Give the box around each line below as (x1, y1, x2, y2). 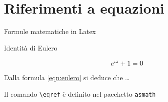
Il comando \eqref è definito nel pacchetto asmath (4, 88, 156, 99)
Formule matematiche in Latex (4, 26, 96, 36)
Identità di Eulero (4, 42, 58, 52)
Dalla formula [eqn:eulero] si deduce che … (4, 72, 130, 83)
